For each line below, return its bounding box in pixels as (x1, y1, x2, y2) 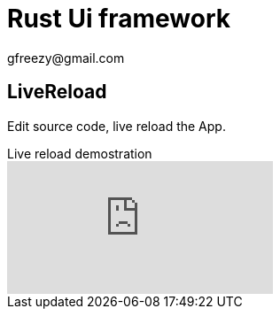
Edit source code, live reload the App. (7, 118, 226, 134)
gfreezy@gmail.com (7, 50, 125, 66)
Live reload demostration (7, 145, 152, 161)
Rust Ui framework (7, 4, 231, 34)
